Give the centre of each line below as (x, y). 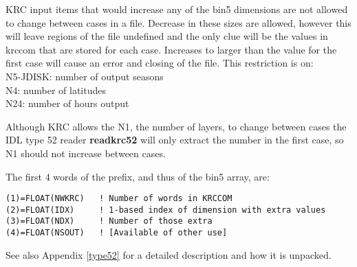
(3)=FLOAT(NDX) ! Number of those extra (109, 221)
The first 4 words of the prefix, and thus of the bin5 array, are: (138, 176)
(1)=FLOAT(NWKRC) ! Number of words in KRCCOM (119, 199)
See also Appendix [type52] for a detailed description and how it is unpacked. (169, 254)
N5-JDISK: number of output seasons (85, 76)
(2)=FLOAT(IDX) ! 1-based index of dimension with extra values (166, 210)
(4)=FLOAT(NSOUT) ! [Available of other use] (117, 233)
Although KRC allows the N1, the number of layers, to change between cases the (176, 126)
